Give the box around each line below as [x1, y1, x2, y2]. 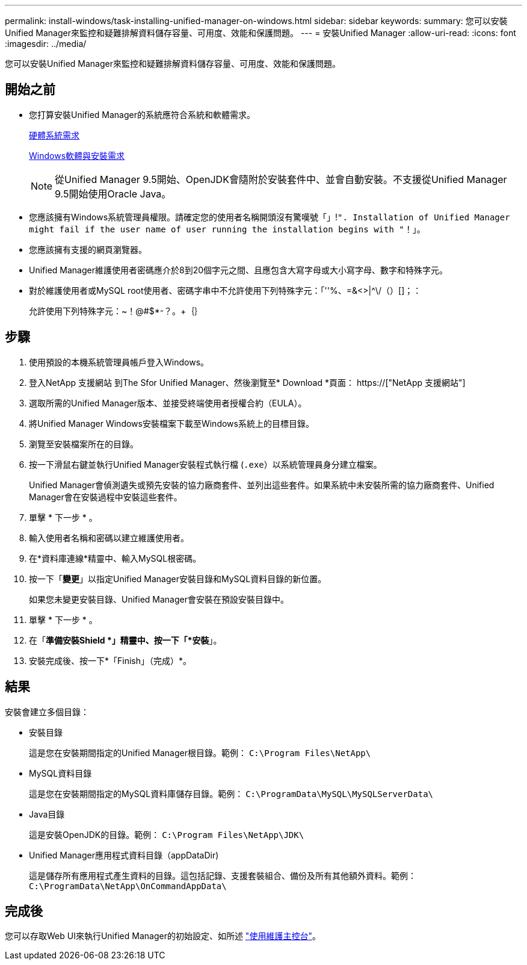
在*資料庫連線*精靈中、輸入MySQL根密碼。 [29, 553, 202, 563]
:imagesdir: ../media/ [5, 39, 87, 49]
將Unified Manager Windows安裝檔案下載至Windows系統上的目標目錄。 [29, 418, 314, 429]
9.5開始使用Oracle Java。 [55, 187, 171, 200]
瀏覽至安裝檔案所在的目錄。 [29, 438, 138, 449]
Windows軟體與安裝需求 [29, 150, 125, 161]
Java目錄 [29, 808, 65, 819]
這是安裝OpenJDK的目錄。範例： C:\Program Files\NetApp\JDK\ [29, 829, 304, 840]
